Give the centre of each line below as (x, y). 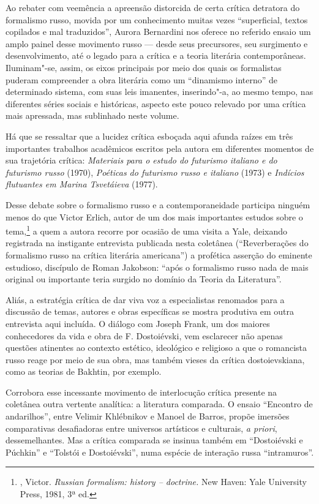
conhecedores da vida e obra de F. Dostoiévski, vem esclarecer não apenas (144, 335)
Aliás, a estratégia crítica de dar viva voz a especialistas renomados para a (145, 299)
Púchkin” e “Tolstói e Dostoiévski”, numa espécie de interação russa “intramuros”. (160, 452)
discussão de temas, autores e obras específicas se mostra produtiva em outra (150, 311)
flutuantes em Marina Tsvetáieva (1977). (82, 184)
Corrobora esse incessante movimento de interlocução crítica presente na (141, 392)
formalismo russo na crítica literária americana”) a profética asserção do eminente (159, 254)
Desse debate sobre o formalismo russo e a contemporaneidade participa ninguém (158, 204)
